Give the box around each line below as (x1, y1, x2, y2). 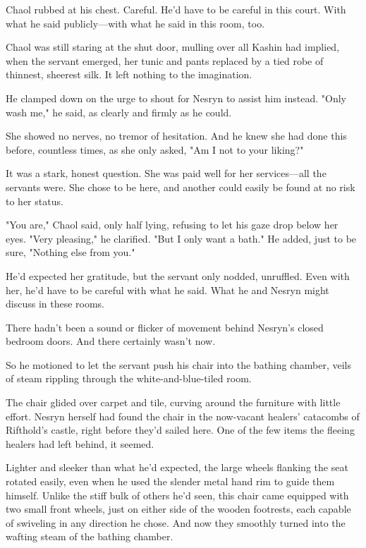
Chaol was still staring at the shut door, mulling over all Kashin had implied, (6, 39, 340, 54)
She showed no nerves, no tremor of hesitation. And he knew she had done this (6, 128, 347, 143)
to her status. (6, 193, 63, 208)
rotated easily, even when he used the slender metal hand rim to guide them (6, 474, 335, 489)
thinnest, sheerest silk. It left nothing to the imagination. (6, 67, 252, 82)
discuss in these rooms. (6, 296, 105, 311)
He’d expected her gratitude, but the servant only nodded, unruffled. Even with (6, 268, 350, 283)
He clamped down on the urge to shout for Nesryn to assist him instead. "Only (6, 90, 346, 105)
